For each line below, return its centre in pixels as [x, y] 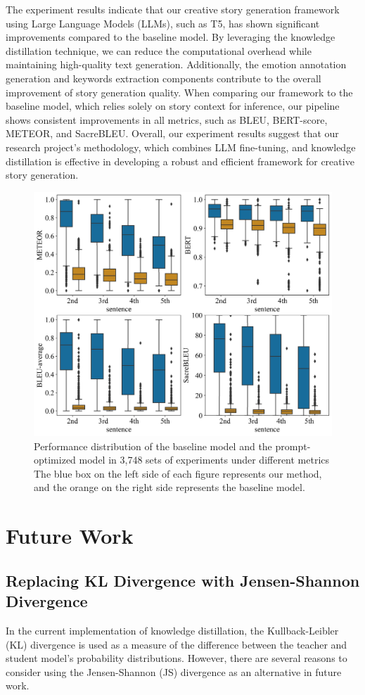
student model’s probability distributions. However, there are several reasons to [177, 658]
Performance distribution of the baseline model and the [153, 446]
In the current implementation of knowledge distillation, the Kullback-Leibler [172, 631]
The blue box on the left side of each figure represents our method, [178, 473]
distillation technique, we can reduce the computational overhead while [159, 50]
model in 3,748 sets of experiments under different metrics [204, 460]
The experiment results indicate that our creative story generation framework [173, 9]
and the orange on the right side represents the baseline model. [169, 487]
